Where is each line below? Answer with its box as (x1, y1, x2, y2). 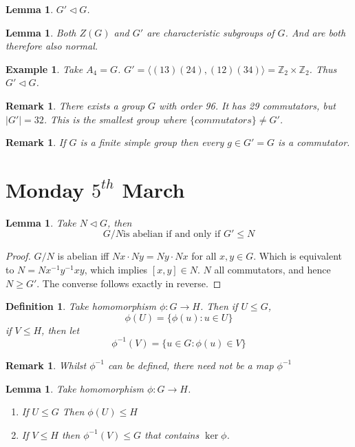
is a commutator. (278, 135, 350, 149)
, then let (41, 322, 80, 337)
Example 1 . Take (6, 61, 83, 76)
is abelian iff (57, 249, 109, 263)
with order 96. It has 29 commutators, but (159, 98, 336, 112)
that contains (144, 427, 200, 441)
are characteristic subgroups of (147, 25, 275, 39)
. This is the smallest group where (43, 112, 187, 126)
